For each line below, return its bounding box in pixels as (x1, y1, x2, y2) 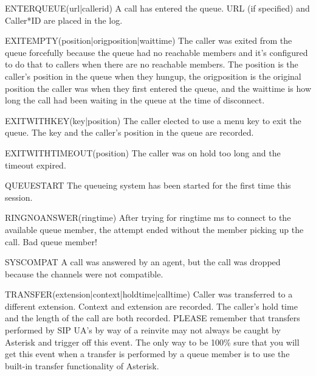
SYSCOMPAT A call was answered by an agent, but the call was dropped (5, 256, 281, 268)
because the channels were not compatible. (5, 267, 163, 280)
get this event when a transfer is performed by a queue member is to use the (5, 347, 290, 360)
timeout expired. (5, 158, 66, 171)
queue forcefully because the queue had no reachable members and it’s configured (5, 46, 308, 58)
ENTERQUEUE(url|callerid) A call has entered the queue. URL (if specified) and (5, 2, 310, 14)
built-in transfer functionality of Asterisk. (5, 359, 159, 372)
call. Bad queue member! (5, 235, 97, 248)
